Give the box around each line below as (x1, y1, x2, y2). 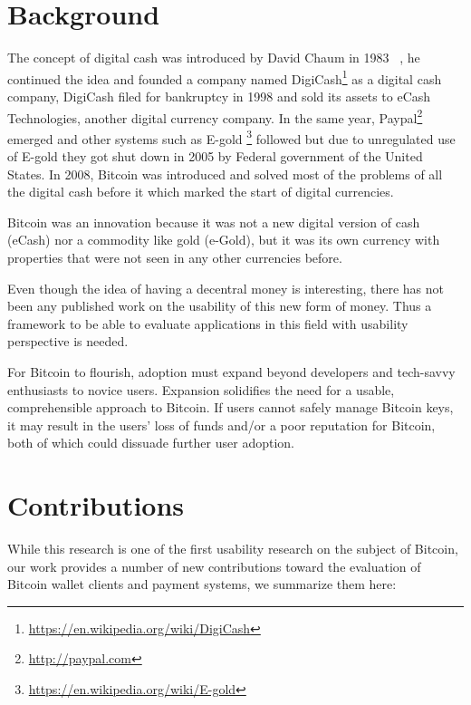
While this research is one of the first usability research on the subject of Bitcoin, (7, 539, 458, 558)
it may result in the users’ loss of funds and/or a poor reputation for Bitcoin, (7, 415, 436, 434)
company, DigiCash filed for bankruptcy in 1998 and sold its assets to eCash (7, 86, 431, 105)
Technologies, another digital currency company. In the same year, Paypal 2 (7, 105, 423, 127)
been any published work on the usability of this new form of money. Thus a (7, 296, 432, 315)
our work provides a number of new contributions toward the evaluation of (7, 556, 421, 575)
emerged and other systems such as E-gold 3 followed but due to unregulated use (7, 126, 456, 148)
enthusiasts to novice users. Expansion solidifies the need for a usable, (7, 380, 395, 399)
